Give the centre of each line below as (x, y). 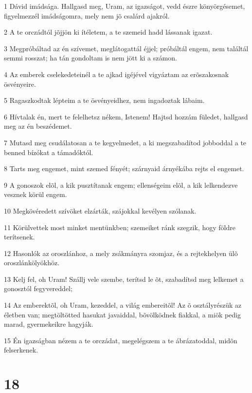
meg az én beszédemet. (38, 126)
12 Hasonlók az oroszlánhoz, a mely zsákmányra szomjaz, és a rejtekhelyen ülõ (121, 253)
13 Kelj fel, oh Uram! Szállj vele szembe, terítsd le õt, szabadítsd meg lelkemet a (124, 279)
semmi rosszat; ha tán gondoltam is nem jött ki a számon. (90, 58)
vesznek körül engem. (36, 194)
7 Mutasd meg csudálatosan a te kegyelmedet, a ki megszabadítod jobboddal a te (125, 142)
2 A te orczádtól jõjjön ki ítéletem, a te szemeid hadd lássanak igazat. (108, 32)
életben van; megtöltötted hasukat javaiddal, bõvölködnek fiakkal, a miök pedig (123, 314)
